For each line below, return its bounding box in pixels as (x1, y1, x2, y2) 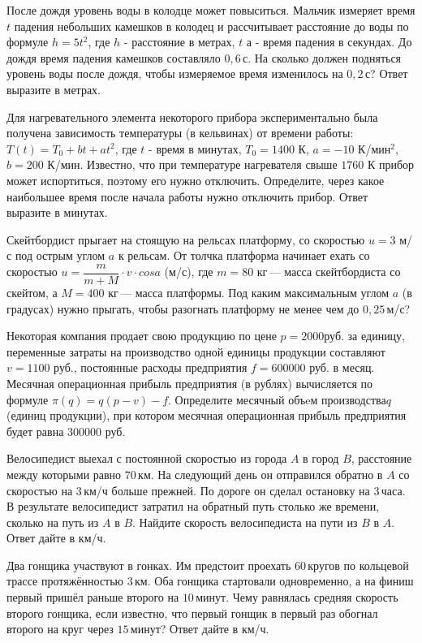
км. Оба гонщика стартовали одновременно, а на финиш (135, 572, 414, 589)
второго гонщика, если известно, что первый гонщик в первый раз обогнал (6, 604, 378, 621)
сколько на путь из (6, 513, 99, 530)
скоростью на (6, 481, 73, 498)
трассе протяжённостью (6, 572, 124, 589)
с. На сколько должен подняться (242, 49, 402, 66)
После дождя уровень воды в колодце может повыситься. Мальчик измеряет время (6, 2, 416, 18)
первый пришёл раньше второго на (6, 589, 179, 606)
